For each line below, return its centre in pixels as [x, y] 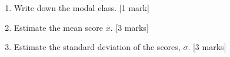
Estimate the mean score [59, 27]
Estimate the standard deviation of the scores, [97, 47]
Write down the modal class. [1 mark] [81, 8]
